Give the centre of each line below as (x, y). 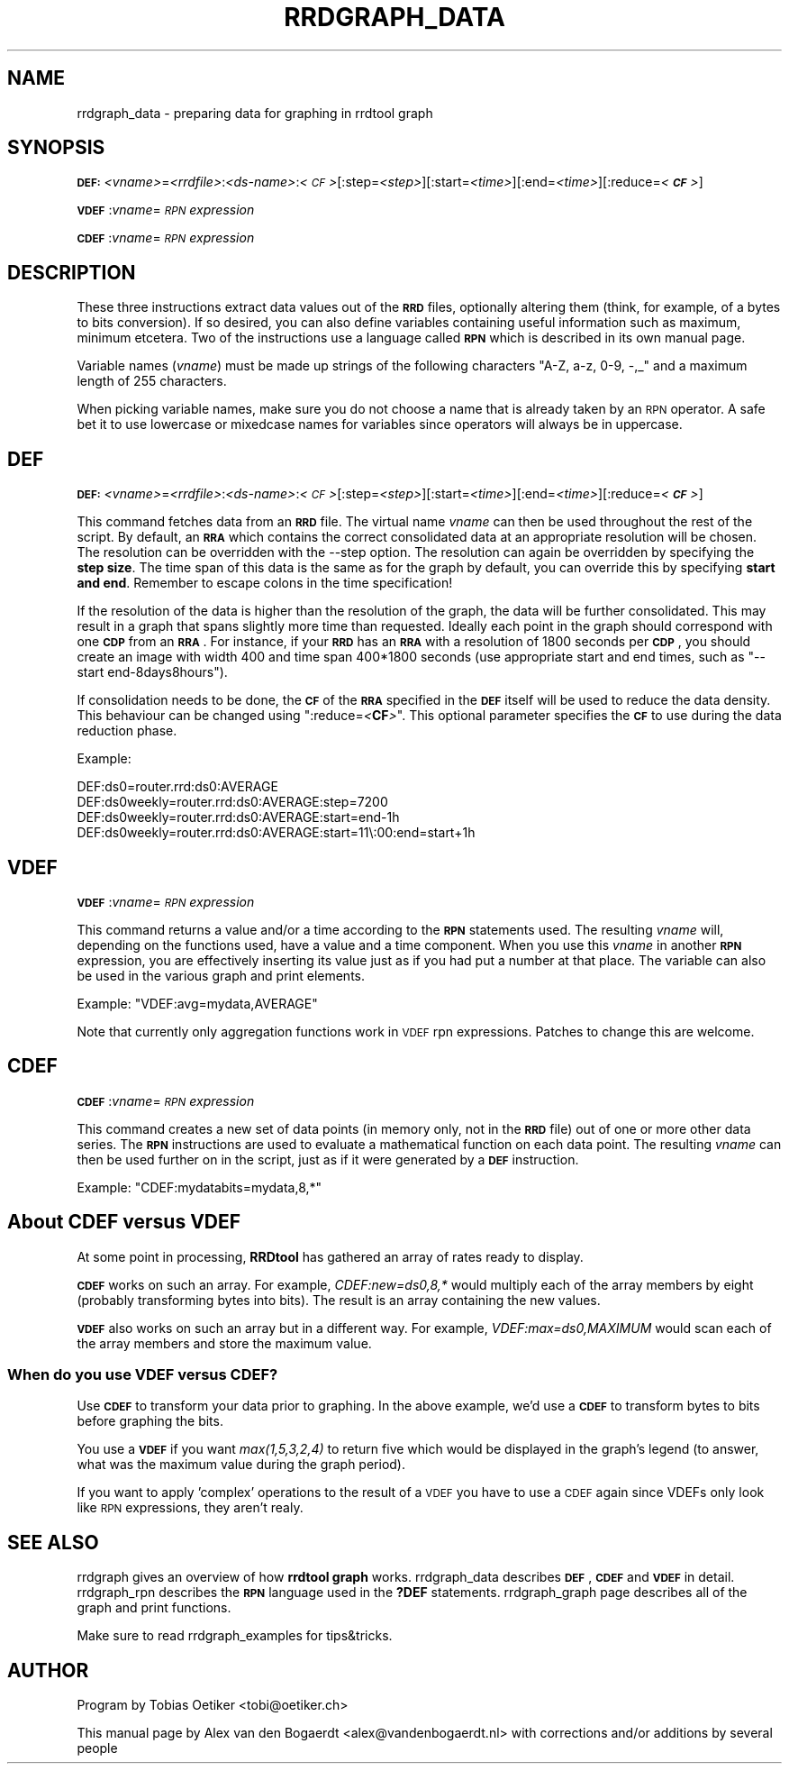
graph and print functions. (154, 1608)
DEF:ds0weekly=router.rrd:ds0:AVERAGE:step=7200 (232, 802)
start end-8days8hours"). (152, 672)
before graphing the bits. (150, 1421)
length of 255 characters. (152, 381)
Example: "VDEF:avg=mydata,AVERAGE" (197, 1003)
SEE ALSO (53, 1542)
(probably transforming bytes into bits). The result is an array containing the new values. (339, 1300)
